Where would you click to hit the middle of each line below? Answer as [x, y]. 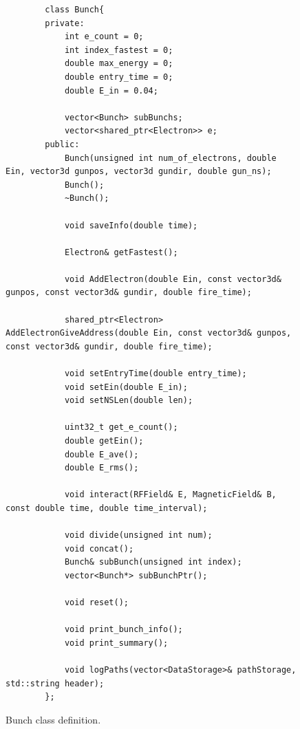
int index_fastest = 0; [119, 50]
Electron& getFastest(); [121, 252]
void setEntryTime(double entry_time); [156, 374]
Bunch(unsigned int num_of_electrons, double [170, 158]
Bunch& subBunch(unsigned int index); [153, 562]
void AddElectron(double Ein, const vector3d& [173, 279]
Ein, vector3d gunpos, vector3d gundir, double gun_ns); [139, 172]
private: [65, 23]
